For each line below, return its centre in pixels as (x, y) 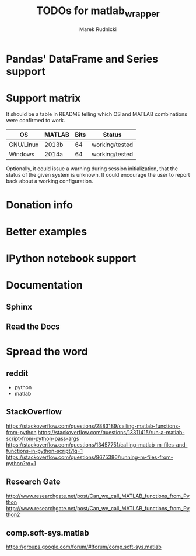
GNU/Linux (24, 145)
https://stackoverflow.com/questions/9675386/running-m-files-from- (90, 457)
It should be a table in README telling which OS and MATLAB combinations (97, 114)
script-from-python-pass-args (43, 438)
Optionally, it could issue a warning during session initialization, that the (92, 169)
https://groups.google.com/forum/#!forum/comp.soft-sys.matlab (84, 547)
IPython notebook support (71, 258)
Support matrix (43, 98)
